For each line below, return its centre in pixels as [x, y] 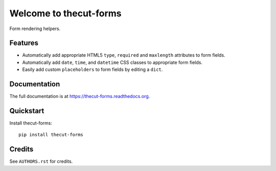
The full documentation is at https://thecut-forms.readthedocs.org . [80, 96]
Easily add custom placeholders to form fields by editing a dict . [93, 69]
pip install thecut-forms [51, 135]
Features [24, 43]
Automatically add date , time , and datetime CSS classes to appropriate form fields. [112, 62]
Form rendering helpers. [35, 29]
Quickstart [27, 111]
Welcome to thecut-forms [65, 13]
